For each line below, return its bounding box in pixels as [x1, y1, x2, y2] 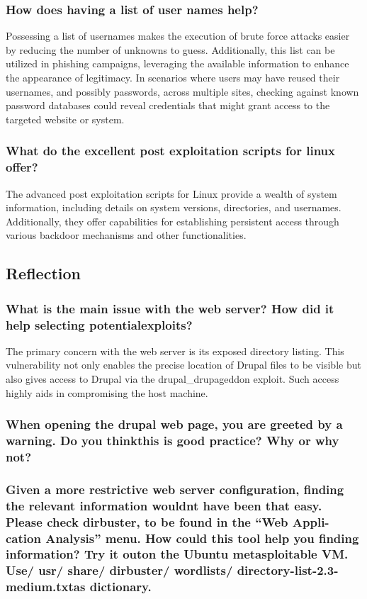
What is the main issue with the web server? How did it [6, 299, 334, 317]
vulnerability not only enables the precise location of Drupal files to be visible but [6, 357, 361, 372]
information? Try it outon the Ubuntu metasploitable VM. [6, 545, 349, 563]
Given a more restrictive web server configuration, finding [6, 480, 344, 498]
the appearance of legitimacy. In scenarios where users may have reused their [6, 70, 340, 84]
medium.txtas [6, 578, 86, 595]
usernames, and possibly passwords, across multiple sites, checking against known [6, 84, 359, 99]
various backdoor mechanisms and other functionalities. [6, 228, 247, 242]
